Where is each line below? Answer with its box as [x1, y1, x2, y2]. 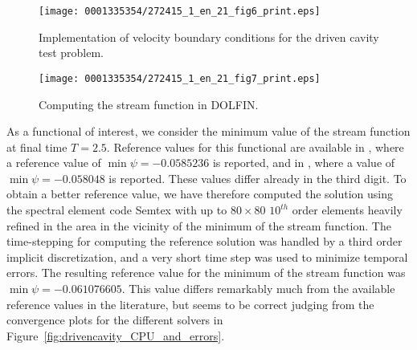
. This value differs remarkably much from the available [121, 280, 395, 297]
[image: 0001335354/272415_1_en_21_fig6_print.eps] [39, 6, 321, 17]
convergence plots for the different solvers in [6, 311, 223, 328]
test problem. [39, 44, 104, 61]
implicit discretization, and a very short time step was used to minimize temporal [6, 248, 408, 265]
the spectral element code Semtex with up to [6, 201, 227, 218]
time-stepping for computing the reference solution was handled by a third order [6, 233, 403, 250]
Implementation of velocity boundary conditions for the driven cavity [39, 28, 379, 45]
